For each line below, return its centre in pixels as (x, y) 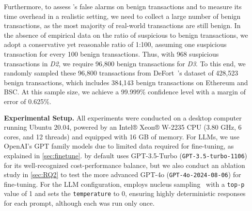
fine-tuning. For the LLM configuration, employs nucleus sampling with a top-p (124, 184)
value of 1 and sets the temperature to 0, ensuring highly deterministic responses (125, 193)
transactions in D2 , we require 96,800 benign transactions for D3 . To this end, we (125, 63)
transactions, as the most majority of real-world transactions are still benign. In (122, 25)
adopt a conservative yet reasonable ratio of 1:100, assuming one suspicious (115, 44)
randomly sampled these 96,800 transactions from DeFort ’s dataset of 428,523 (121, 73)
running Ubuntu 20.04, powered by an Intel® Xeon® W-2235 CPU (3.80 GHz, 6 (123, 127)
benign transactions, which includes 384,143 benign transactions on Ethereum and (126, 82)
